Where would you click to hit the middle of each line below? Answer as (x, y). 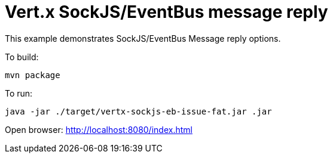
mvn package (33, 75)
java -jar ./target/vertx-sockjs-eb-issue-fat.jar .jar (138, 111)
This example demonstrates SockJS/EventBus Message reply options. (143, 38)
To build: (22, 57)
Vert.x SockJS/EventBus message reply (166, 12)
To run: (19, 93)
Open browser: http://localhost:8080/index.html (99, 129)
